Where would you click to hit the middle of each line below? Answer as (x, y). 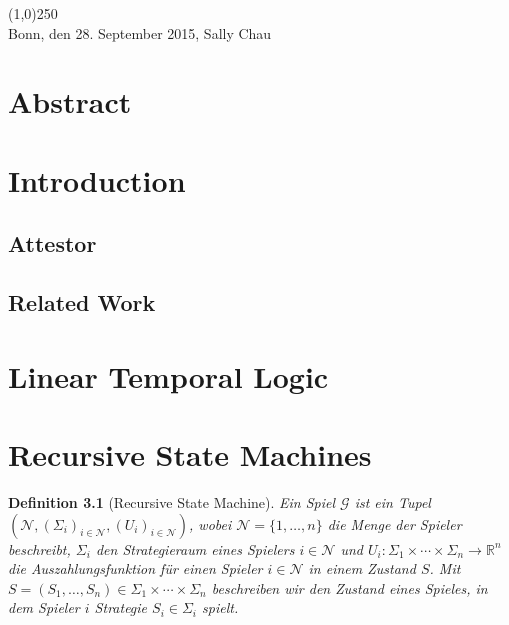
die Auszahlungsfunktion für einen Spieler (135, 568)
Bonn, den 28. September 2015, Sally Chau (140, 32)
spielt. (220, 607)
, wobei (210, 523)
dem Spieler (44, 607)
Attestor (52, 243)
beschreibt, (39, 548)
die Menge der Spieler (394, 523)
